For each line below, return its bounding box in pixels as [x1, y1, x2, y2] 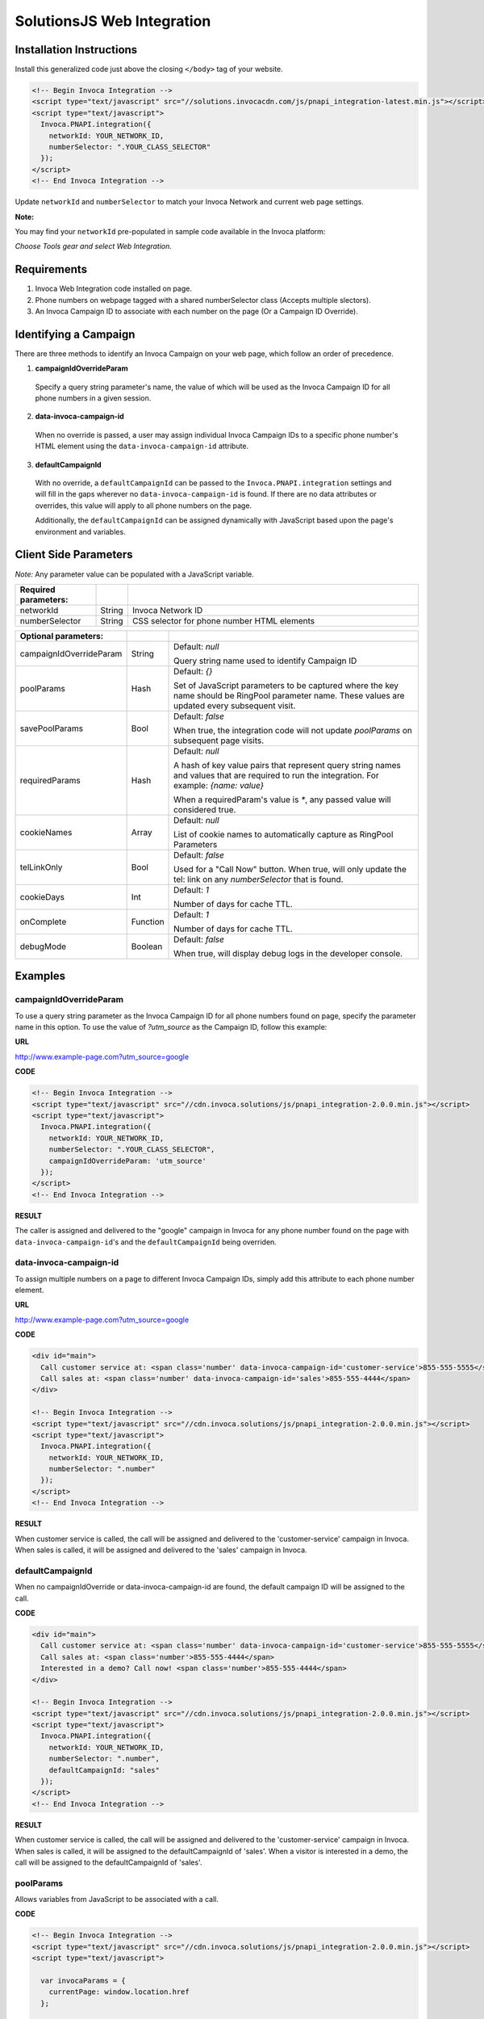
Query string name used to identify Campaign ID [173, 655, 357, 666]
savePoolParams [19, 723, 84, 734]
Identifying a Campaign [15, 327, 136, 341]
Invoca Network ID [131, 604, 203, 615]
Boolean [131, 941, 163, 952]
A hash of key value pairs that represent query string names [173, 759, 401, 770]
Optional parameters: [19, 630, 104, 641]
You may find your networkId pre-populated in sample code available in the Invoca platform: [15, 226, 326, 236]
